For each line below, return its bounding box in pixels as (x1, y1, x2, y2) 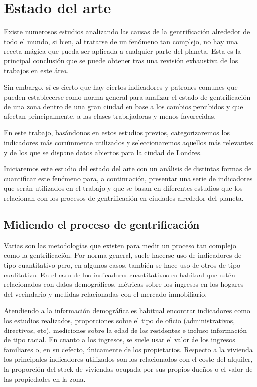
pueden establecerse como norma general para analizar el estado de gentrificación (4, 91, 251, 102)
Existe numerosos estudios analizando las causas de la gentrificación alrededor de (4, 26, 250, 37)
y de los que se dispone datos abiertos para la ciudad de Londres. (4, 147, 202, 157)
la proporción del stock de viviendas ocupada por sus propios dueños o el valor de (4, 363, 253, 374)
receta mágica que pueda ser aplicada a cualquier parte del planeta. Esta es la (4, 46, 241, 56)
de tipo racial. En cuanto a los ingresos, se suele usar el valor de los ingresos (4, 334, 235, 345)
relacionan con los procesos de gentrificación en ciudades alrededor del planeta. (4, 193, 244, 203)
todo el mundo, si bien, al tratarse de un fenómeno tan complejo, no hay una (4, 36, 238, 46)
